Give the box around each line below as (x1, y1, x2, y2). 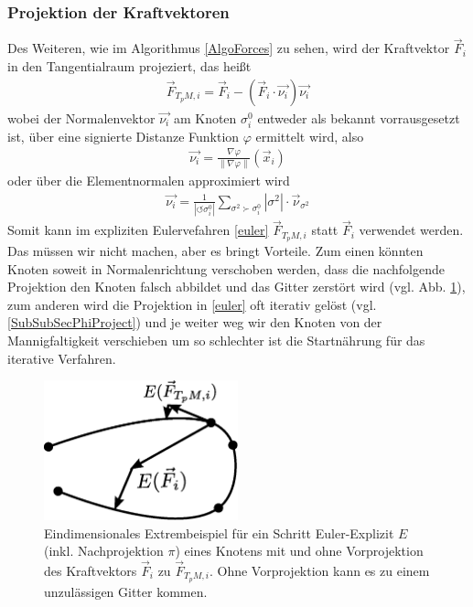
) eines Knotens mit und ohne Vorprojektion (175, 541, 424, 560)
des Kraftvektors (44, 561, 137, 580)
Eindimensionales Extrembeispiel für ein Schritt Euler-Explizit (44, 523, 394, 542)
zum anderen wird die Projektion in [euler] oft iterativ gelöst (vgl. (7, 294, 377, 314)
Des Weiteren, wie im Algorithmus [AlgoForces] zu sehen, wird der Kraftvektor (7, 38, 450, 58)
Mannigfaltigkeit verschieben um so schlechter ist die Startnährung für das (7, 331, 425, 350)
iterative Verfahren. (7, 348, 116, 367)
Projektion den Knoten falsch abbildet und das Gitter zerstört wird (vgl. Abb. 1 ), (7, 277, 466, 296)
